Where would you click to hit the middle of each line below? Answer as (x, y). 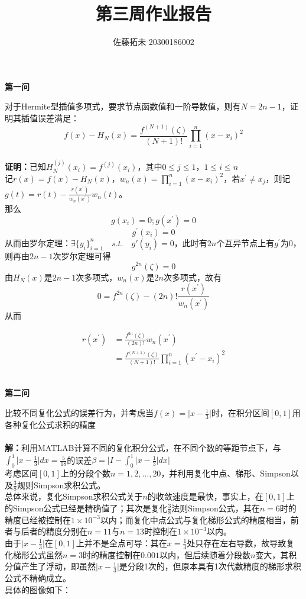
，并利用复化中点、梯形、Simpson (226, 473)
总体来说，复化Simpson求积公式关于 (74, 496)
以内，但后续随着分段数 (205, 554)
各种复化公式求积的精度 (50, 424)
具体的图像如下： (38, 589)
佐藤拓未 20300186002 (154, 42)
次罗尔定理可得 (82, 255)
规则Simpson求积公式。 (61, 484)
